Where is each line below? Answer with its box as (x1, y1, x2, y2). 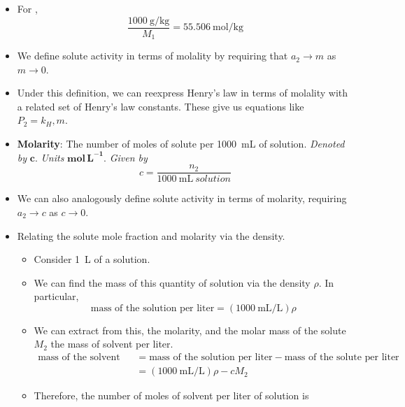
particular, (34, 289, 79, 304)
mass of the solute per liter (284, 352, 399, 363)
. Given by (104, 150, 148, 164)
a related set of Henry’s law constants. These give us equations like (17, 99, 304, 113)
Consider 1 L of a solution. (34, 252, 150, 266)
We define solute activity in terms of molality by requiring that (17, 48, 288, 63)
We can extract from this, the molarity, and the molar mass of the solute (34, 322, 346, 337)
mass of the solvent (38, 352, 120, 363)
